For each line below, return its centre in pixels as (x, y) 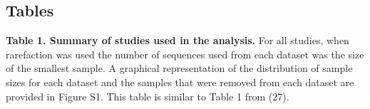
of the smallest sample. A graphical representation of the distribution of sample (179, 68)
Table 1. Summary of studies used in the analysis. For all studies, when (178, 40)
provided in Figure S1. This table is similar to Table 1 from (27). (148, 96)
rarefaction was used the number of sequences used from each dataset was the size (185, 54)
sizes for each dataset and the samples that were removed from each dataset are (180, 82)
